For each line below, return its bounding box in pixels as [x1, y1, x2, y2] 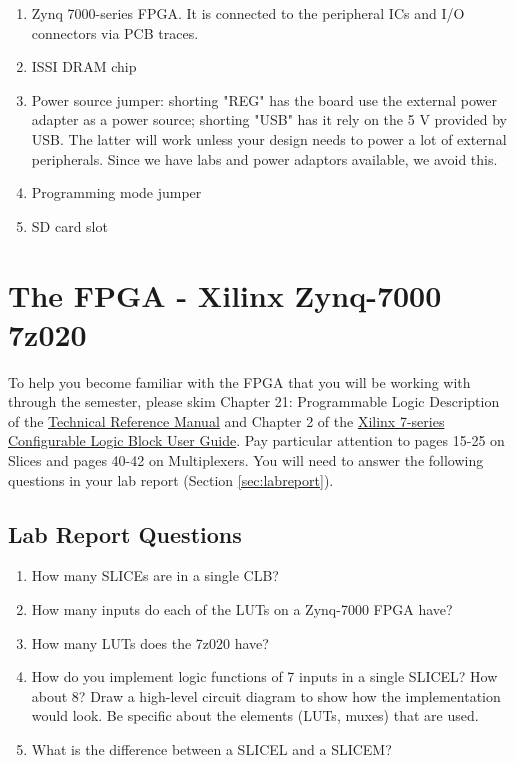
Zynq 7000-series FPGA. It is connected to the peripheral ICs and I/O [31, 3, 465, 23]
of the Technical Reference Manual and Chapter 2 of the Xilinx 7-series [8, 410, 445, 431]
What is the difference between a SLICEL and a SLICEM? [31, 738, 392, 759]
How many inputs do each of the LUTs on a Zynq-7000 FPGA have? [31, 599, 453, 620]
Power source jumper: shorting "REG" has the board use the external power [31, 89, 497, 110]
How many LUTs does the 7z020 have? [31, 632, 269, 653]
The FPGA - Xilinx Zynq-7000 [8, 274, 442, 315]
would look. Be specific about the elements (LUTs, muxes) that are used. [31, 705, 479, 726]
